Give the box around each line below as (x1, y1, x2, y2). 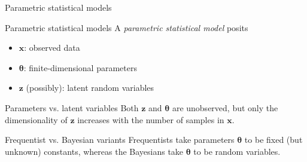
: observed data (24, 41, 80, 54)
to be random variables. (193, 145, 281, 157)
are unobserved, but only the (172, 101, 278, 114)
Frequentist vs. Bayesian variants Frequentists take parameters (5, 133, 235, 146)
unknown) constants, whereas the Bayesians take (5, 145, 184, 157)
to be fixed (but (244, 133, 303, 146)
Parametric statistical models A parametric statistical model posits (5, 21, 248, 33)
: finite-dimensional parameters (23, 61, 137, 74)
